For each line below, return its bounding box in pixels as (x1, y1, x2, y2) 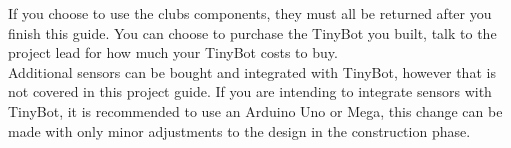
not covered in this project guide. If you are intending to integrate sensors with (8, 81, 492, 102)
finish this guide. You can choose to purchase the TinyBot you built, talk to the (8, 22, 497, 43)
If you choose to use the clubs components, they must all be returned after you (8, 3, 492, 23)
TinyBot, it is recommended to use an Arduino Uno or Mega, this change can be (8, 100, 503, 121)
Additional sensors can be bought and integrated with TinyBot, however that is (8, 61, 496, 82)
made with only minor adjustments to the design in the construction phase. (8, 120, 471, 141)
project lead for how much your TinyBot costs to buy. (8, 42, 338, 63)
